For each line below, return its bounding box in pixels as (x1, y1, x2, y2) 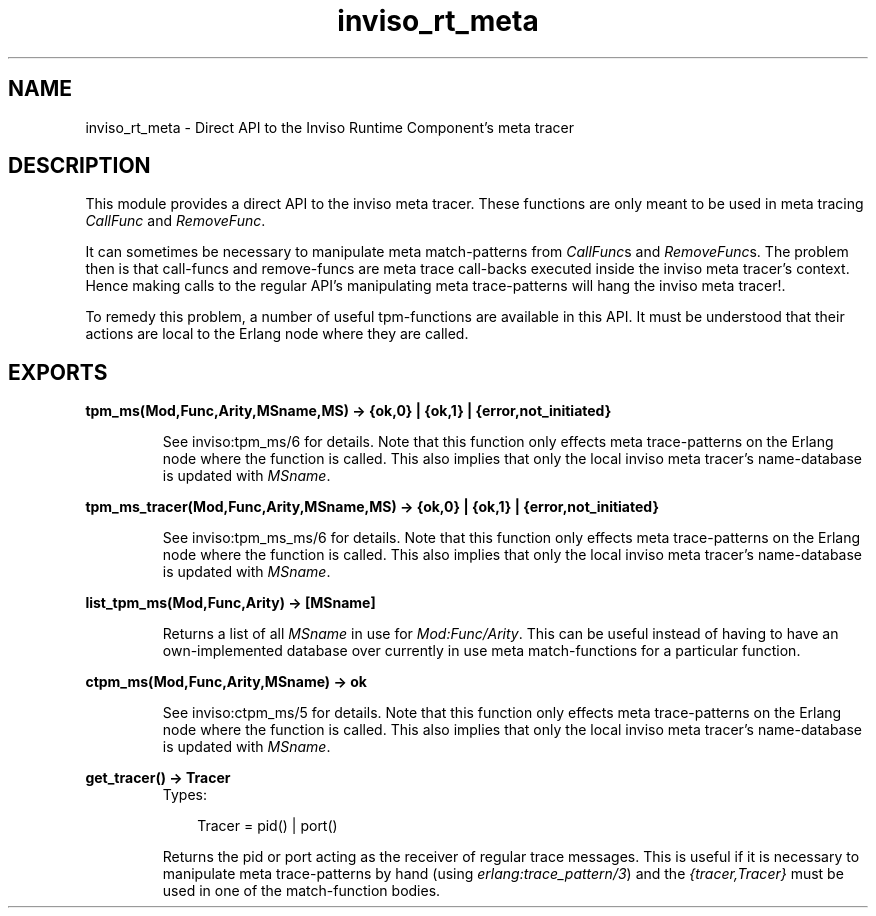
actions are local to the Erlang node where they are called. (85, 325, 469, 343)
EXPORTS (8, 359, 108, 385)
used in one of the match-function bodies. (162, 882, 441, 900)
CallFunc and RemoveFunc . (85, 212, 266, 230)
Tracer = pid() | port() (197, 817, 338, 835)
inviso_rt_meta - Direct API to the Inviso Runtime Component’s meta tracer (85, 118, 574, 136)
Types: (162, 786, 207, 804)
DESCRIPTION (8, 153, 151, 179)
